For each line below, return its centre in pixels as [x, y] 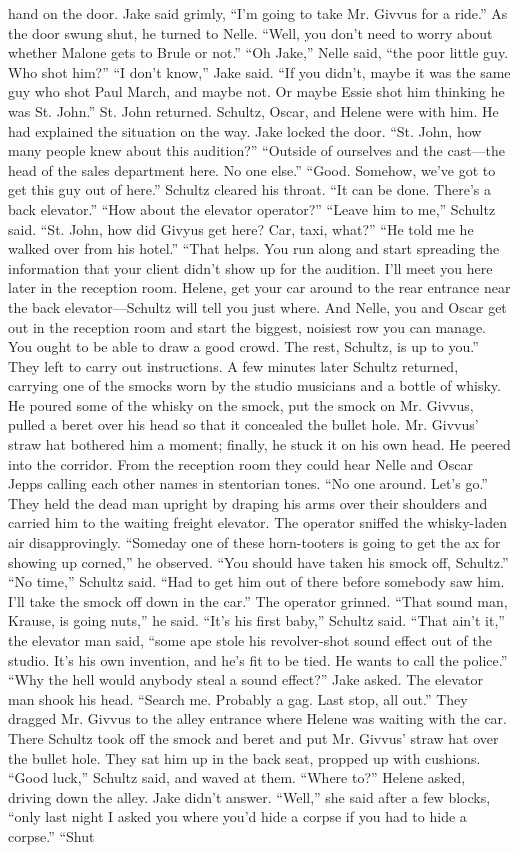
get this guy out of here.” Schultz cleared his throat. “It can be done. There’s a [249, 189]
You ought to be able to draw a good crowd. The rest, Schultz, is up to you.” [243, 346]
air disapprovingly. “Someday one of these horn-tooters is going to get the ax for [254, 542]
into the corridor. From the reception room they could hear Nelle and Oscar [240, 463]
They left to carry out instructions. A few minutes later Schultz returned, [233, 365]
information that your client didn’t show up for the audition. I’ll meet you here [250, 267]
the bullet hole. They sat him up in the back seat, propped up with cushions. [244, 757]
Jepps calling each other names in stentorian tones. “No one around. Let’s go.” [248, 483]
